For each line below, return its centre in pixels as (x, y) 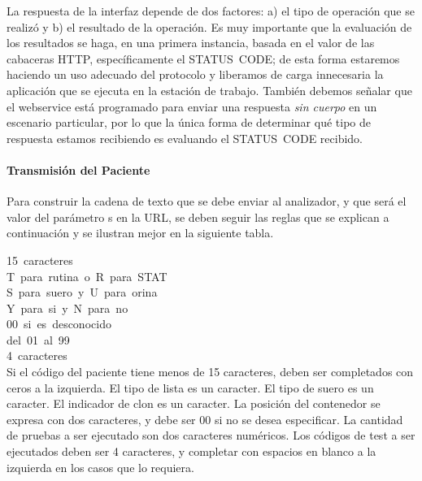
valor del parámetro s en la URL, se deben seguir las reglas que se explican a (198, 217)
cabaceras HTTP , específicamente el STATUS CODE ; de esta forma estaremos (203, 58)
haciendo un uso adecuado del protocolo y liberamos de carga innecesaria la (195, 74)
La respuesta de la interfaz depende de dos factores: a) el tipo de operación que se (211, 11)
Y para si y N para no (67, 308)
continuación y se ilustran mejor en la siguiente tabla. (140, 233)
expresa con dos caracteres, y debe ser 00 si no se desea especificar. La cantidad (205, 419)
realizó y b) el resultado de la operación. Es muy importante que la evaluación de (209, 26)
